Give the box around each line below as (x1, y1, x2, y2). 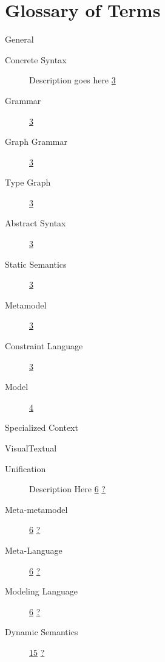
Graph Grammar (5, 135, 67, 148)
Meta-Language (5, 543, 62, 556)
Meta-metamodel (5, 503, 68, 515)
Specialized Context (5, 421, 78, 434)
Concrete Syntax (5, 53, 67, 66)
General (5, 33, 34, 46)
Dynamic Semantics (5, 625, 78, 638)
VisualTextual (5, 442, 57, 454)
